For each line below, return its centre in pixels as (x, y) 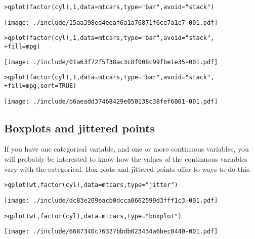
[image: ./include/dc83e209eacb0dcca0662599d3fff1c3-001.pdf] (111, 200)
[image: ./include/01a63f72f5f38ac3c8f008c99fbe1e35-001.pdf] (111, 62)
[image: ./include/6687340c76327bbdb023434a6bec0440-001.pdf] (111, 232)
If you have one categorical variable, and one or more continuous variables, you (126, 149)
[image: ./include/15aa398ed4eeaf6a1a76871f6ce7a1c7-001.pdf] (111, 22)
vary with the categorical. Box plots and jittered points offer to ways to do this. (128, 169)
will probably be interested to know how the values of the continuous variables (126, 159)
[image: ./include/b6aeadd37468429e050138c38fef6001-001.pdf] (111, 101)
